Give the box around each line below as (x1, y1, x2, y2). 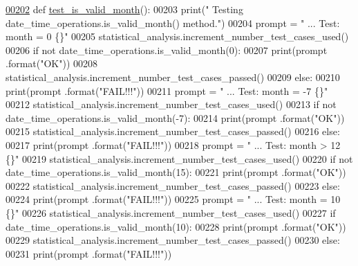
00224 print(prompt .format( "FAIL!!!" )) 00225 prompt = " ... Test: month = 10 (6, 192, 341, 206)
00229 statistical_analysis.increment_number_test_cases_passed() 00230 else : (6, 233, 340, 247)
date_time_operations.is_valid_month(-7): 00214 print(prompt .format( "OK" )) (6, 110, 345, 125)
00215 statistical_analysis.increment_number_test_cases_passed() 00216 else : (6, 124, 340, 139)
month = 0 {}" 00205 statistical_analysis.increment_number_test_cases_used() (6, 29, 349, 44)
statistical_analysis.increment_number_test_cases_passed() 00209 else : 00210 (6, 69, 340, 84)
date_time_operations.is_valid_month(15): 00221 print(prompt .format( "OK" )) (6, 165, 346, 179)
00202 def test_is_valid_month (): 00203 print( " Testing (6, 2, 243, 16)
